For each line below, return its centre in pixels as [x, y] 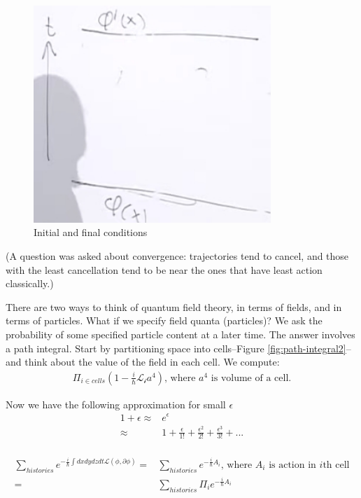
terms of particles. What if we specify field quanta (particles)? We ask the [164, 320]
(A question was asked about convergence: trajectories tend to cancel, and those [177, 256]
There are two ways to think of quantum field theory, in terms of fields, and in [174, 306]
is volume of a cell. [251, 378]
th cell [336, 465]
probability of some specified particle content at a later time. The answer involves [180, 334]
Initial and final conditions [91, 232]
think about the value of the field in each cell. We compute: [152, 362]
